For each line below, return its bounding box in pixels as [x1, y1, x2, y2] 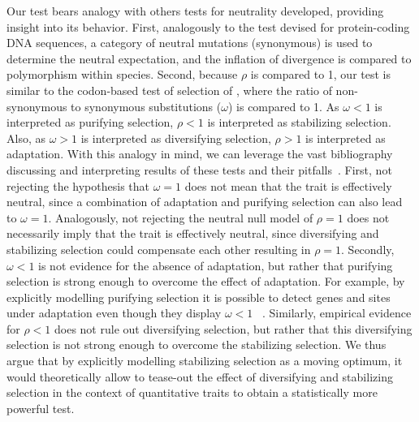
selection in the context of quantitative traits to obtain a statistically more [6, 384, 378, 401]
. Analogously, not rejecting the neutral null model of [48, 209, 313, 226]
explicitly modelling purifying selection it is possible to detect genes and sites [6, 288, 391, 305]
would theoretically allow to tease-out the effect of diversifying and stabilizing [6, 368, 393, 385]
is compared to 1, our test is [250, 66, 391, 83]
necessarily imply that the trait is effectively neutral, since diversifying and [6, 225, 379, 242]
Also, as [6, 129, 45, 146]
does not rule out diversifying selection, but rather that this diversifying [54, 320, 413, 337]
